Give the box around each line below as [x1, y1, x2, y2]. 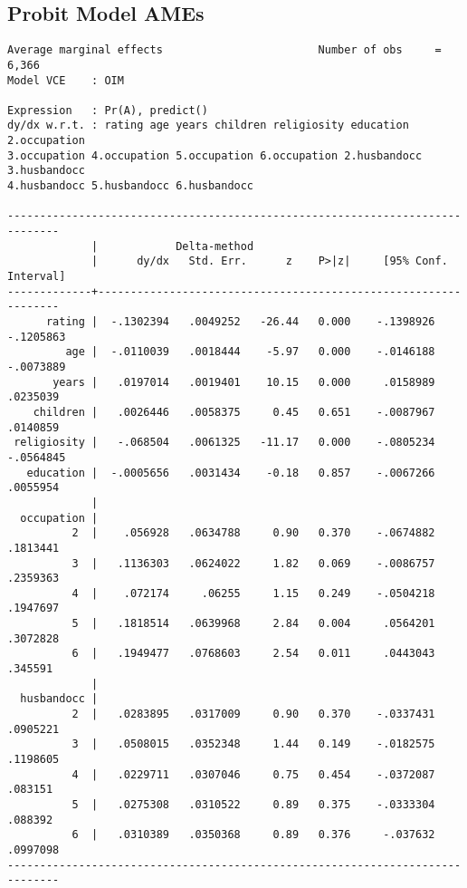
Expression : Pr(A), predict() [7, 103, 208, 117]
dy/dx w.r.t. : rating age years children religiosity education [7, 119, 409, 132]
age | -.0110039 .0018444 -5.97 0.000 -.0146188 [65, 345, 435, 359]
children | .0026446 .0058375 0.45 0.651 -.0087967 [33, 405, 435, 419]
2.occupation [7, 134, 85, 148]
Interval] [7, 270, 66, 284]
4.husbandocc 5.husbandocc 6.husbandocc [7, 179, 254, 193]
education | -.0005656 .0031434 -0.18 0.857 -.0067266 [26, 466, 435, 479]
